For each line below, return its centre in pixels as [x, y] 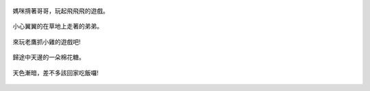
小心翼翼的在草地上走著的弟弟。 [58, 26]
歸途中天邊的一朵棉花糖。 [49, 57]
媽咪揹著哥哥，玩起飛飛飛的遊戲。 [61, 11]
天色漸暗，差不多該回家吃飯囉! [56, 73]
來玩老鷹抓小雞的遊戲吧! [47, 41]
